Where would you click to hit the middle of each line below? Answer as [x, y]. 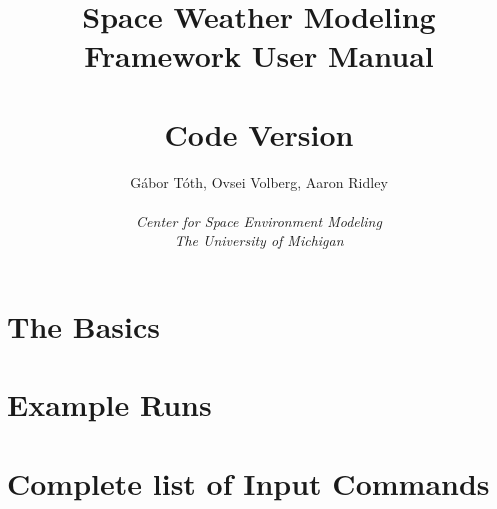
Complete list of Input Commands [248, 482]
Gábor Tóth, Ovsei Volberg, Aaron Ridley [259, 181]
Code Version [259, 133]
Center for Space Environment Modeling [259, 220]
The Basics [83, 326]
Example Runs [109, 404]
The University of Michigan [259, 240]
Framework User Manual [259, 55]
